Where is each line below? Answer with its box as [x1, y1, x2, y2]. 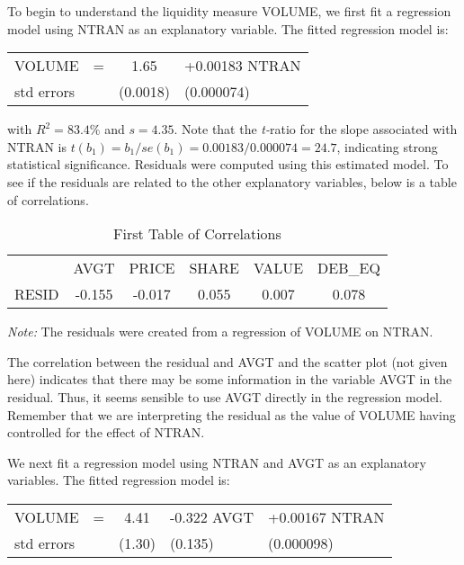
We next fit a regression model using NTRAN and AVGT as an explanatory [7, 453, 426, 471]
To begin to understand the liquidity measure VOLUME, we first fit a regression [7, 2, 451, 20]
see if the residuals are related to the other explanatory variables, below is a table [7, 172, 457, 191]
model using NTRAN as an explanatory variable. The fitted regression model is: [7, 19, 449, 38]
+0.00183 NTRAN [183, 55, 301, 76]
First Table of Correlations [113, 223, 281, 245]
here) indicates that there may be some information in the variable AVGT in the [7, 370, 452, 389]
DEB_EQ [317, 257, 380, 279]
